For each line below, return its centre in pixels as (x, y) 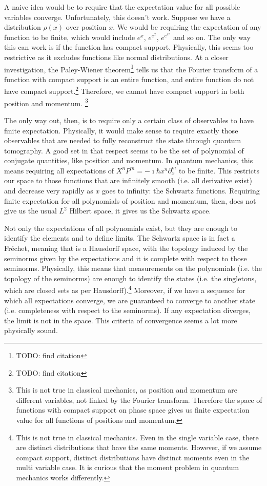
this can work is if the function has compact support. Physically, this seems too (129, 47)
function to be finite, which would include (70, 37)
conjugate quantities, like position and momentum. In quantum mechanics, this (129, 160)
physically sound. (31, 330)
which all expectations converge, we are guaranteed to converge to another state (130, 300)
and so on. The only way (212, 37)
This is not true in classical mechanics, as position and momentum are (127, 390)
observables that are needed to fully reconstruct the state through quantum (123, 140)
